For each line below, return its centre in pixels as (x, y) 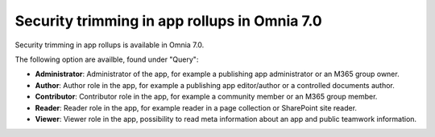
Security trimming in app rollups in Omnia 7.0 (168, 21)
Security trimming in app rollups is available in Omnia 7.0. (110, 45)
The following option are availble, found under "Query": (107, 59)
